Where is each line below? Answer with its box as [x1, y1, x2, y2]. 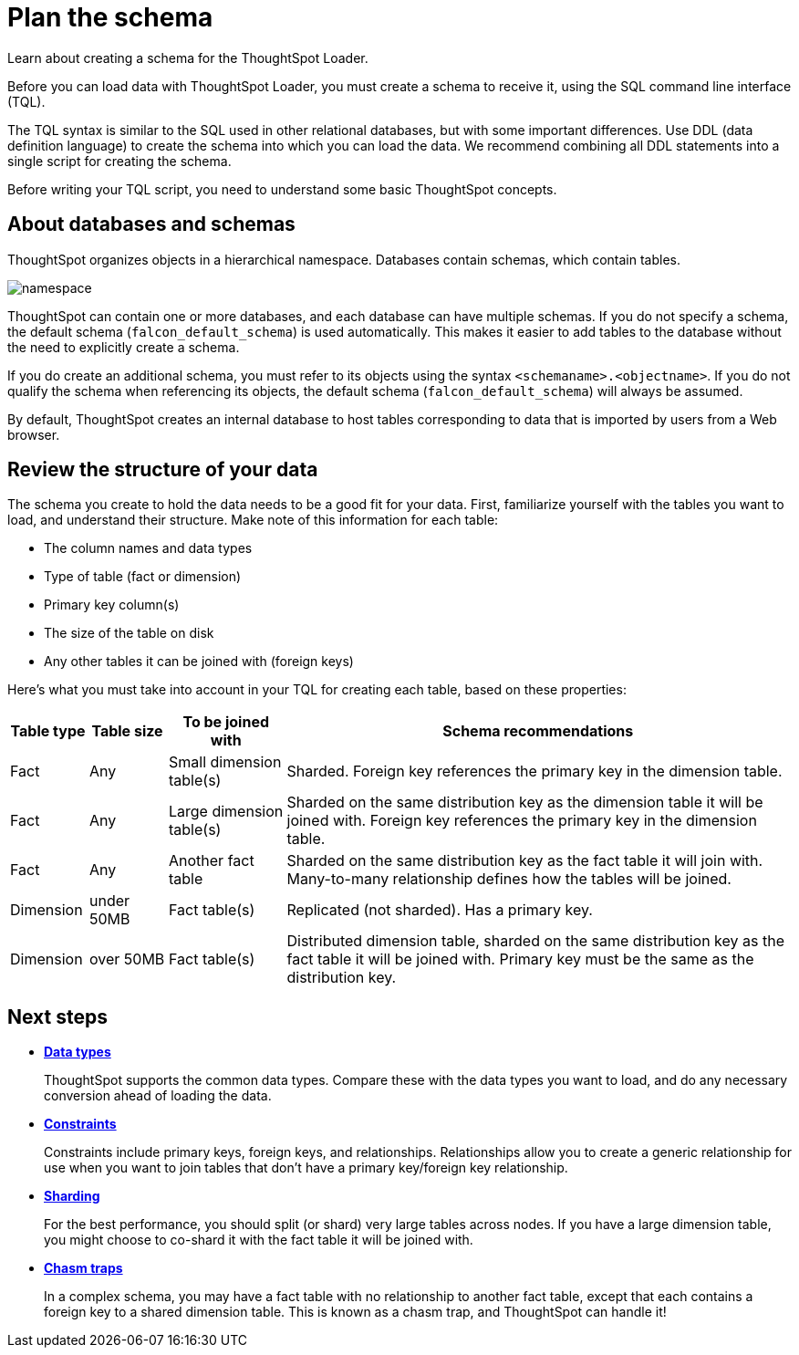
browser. [7, 426, 60, 443]
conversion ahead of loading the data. [44, 1088, 272, 1104]
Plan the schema [7, 2, 213, 33]
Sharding [44, 1188, 100, 1204]
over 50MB [89, 950, 165, 969]
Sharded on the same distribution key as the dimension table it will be [286, 793, 763, 812]
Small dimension [169, 753, 282, 772]
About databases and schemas [7, 213, 296, 236]
